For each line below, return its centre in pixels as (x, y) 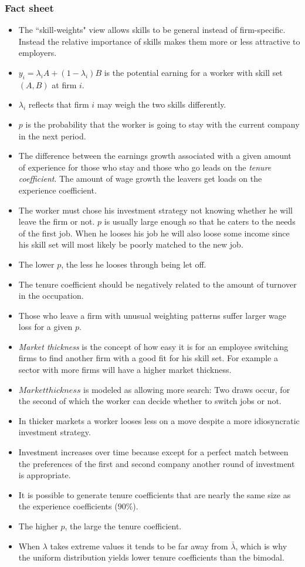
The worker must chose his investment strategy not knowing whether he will (155, 210)
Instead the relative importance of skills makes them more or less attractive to (159, 41)
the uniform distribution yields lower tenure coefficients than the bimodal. (151, 557)
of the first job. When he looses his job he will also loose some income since (154, 233)
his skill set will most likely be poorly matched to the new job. (131, 244)
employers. (38, 53)
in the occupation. (51, 296)
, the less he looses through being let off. (134, 264)
